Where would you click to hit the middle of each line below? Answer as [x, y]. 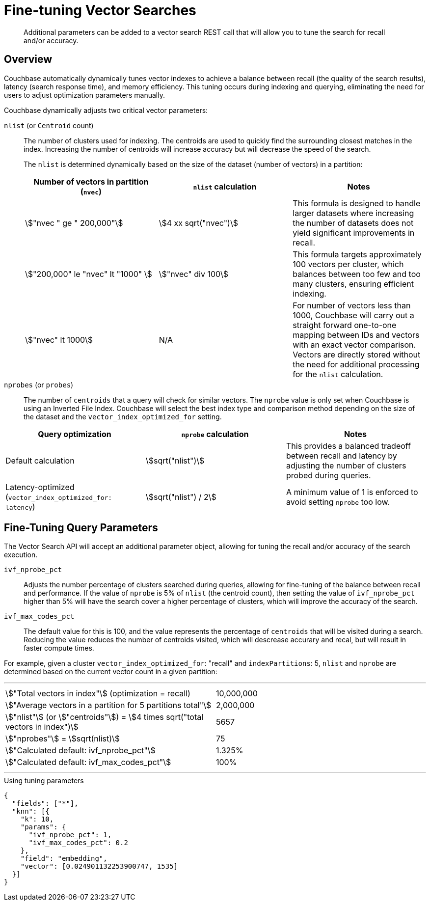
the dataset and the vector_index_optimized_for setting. [123, 416]
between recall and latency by [341, 455]
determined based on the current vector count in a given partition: [111, 672]
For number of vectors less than [352, 305]
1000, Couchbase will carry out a [353, 315]
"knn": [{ [31, 811]
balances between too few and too [357, 274]
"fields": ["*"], [45, 804]
